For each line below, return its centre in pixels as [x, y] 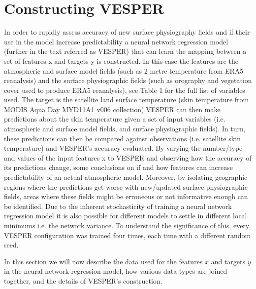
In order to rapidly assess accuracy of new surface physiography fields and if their [127, 32]
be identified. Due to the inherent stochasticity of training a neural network [118, 206]
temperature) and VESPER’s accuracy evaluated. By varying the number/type [123, 148]
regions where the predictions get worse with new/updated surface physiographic [126, 186]
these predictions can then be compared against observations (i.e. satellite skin [122, 138]
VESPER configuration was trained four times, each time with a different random [128, 235]
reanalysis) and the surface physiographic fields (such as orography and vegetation [128, 80]
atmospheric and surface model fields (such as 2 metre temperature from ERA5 [124, 70]
